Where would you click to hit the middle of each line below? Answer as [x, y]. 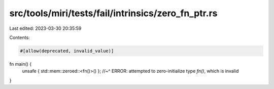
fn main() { [21, 64]
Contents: [20, 37]
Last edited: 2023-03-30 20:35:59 [45, 28]
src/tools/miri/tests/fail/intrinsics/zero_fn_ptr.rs [113, 13]
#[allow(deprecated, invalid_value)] [67, 51]
